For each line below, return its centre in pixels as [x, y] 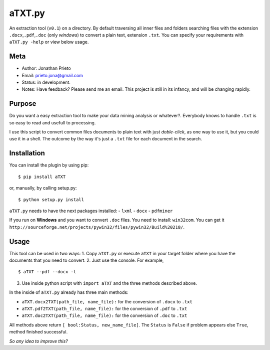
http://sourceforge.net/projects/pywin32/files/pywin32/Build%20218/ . [97, 227]
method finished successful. [38, 332]
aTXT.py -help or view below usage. [49, 42]
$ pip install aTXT [42, 177]
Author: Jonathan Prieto [46, 68]
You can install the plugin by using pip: [49, 165]
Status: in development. [46, 82]
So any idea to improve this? [38, 341]
